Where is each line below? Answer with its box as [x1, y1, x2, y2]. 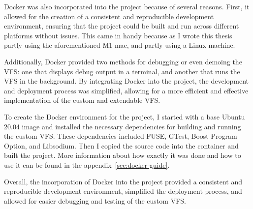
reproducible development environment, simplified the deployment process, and [4, 186, 242, 196]
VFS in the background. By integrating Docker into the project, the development [4, 76, 249, 86]
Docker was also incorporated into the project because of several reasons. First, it [4, 1, 250, 11]
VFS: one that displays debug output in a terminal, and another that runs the [4, 66, 240, 76]
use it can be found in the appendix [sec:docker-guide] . [4, 159, 170, 170]
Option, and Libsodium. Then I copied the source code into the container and [4, 140, 239, 150]
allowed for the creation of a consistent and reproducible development [4, 11, 214, 21]
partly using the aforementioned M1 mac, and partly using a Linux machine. [4, 40, 235, 50]
